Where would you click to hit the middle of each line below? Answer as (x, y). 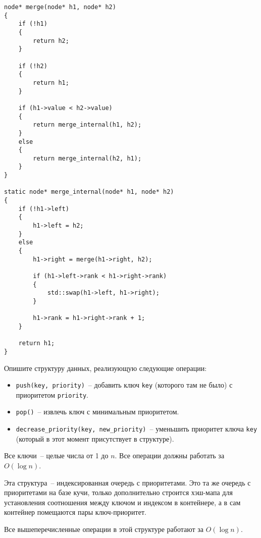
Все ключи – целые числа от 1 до (56, 455)
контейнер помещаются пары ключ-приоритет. (75, 512)
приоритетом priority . (52, 394)
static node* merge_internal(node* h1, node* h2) (89, 192)
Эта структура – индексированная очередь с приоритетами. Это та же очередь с (127, 482)
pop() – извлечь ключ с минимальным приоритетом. (97, 412)
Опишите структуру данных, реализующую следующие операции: (106, 368)
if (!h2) (33, 66)
